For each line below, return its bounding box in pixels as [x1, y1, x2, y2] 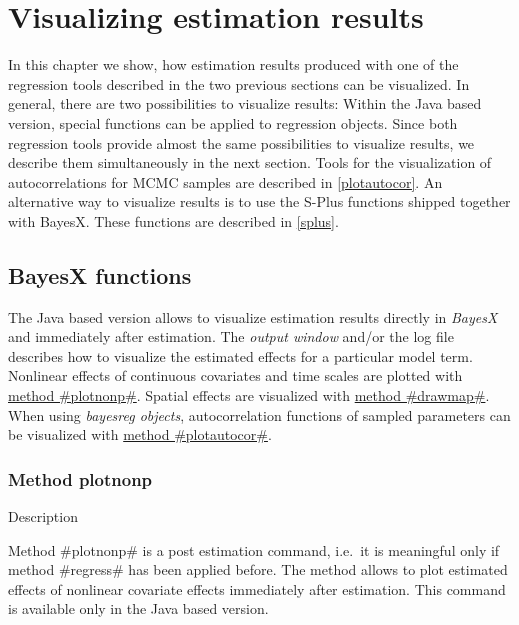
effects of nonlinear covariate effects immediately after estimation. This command [8, 578, 506, 599]
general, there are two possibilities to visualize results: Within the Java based [8, 93, 482, 114]
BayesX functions [8, 259, 192, 290]
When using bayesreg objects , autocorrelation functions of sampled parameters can [8, 404, 511, 425]
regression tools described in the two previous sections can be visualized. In [8, 73, 470, 94]
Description [8, 506, 78, 527]
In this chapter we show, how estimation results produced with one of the [8, 54, 459, 75]
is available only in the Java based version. [8, 598, 269, 619]
